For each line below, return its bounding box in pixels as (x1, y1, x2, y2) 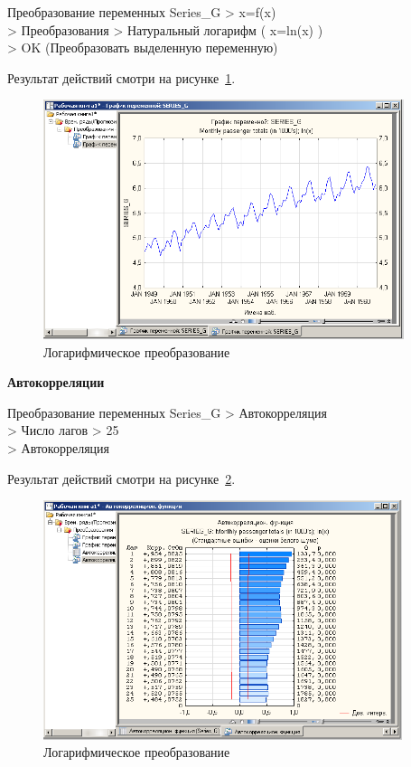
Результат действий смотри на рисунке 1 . (7, 68, 236, 87)
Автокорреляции (7, 373, 105, 392)
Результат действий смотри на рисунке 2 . (7, 469, 236, 488)
